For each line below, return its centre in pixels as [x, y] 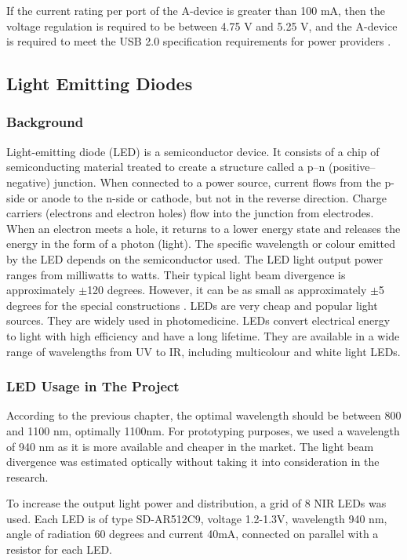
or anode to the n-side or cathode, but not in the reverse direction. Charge [208, 197]
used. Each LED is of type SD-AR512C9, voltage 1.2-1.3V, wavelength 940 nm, [197, 518]
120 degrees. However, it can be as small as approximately [227, 290]
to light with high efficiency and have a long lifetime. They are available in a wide [203, 335]
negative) [28, 182]
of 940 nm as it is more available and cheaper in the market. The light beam [190, 446]
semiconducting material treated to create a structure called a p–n [166, 167]
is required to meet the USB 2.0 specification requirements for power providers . [199, 41]
